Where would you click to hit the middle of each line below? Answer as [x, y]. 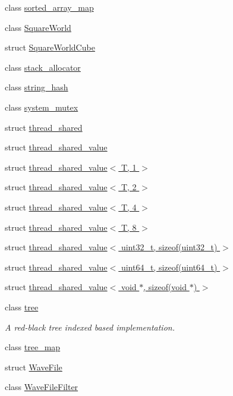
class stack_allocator [43, 67]
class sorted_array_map [49, 7]
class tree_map [33, 347]
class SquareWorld [38, 27]
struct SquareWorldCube [50, 47]
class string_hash [37, 87]
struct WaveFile [34, 367]
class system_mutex [42, 107]
